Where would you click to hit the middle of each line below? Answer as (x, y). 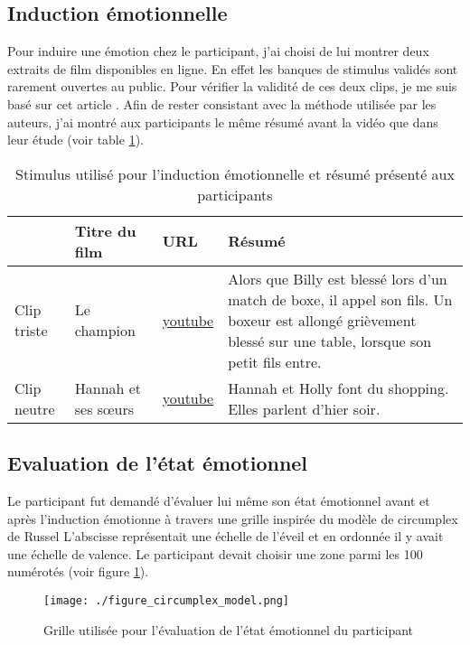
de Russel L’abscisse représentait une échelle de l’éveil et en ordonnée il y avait (226, 536)
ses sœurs (104, 408)
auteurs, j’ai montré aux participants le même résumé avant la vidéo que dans (223, 122)
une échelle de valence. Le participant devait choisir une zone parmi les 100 (215, 553)
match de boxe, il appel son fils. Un (340, 299)
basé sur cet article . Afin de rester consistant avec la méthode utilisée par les (222, 103)
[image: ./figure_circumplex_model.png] (167, 600)
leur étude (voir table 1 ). (75, 140)
